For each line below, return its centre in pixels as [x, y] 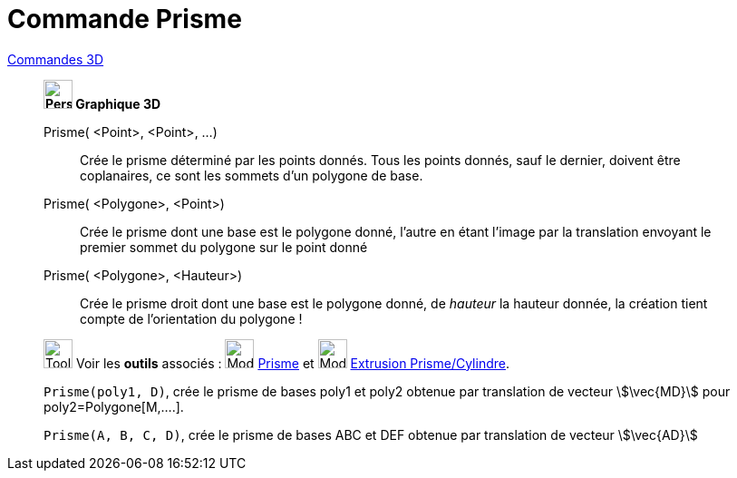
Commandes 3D [56, 59]
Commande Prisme [125, 19]
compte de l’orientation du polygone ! [191, 318]
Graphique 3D [118, 103]
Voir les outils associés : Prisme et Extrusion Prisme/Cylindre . [292, 363]
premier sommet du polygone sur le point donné [224, 247]
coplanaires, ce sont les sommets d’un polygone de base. [252, 175]
